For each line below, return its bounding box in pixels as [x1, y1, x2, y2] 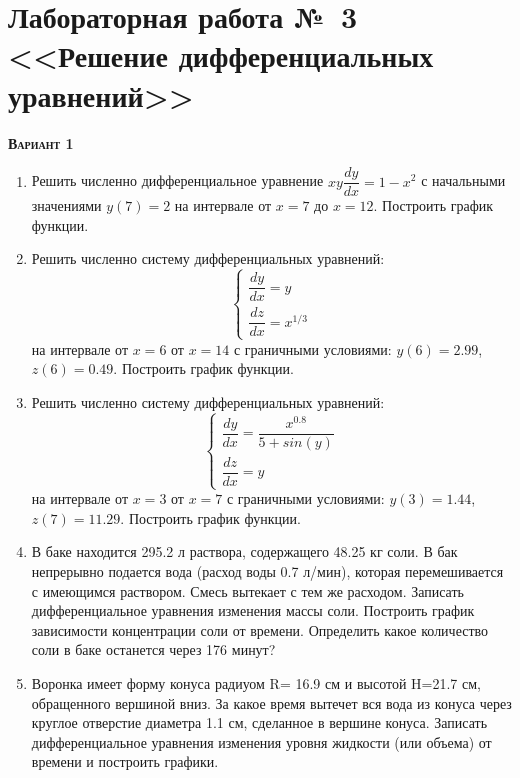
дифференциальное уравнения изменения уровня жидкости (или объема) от [31, 731, 492, 752]
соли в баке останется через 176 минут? [31, 639, 276, 660]
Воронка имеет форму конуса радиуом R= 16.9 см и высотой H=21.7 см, [31, 672, 481, 693]
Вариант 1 [8, 132, 74, 153]
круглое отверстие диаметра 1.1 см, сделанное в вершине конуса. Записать [31, 712, 488, 733]
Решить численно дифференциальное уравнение [31, 170, 324, 191]
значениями [31, 195, 102, 216]
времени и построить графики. [31, 751, 219, 772]
